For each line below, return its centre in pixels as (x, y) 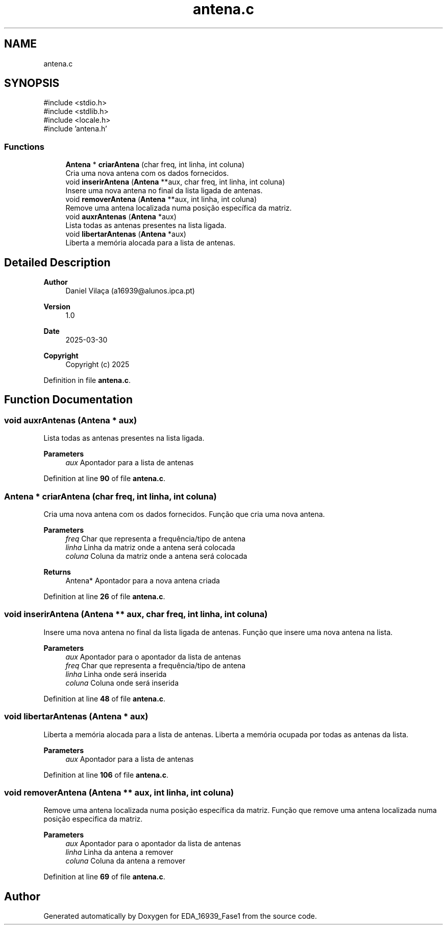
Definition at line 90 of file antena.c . (105, 479)
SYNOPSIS (32, 83)
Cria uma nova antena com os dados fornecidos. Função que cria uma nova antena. (184, 514)
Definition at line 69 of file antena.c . (104, 877)
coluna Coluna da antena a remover (126, 861)
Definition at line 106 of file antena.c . (106, 775)
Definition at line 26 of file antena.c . (104, 596)
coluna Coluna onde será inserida (122, 683)
